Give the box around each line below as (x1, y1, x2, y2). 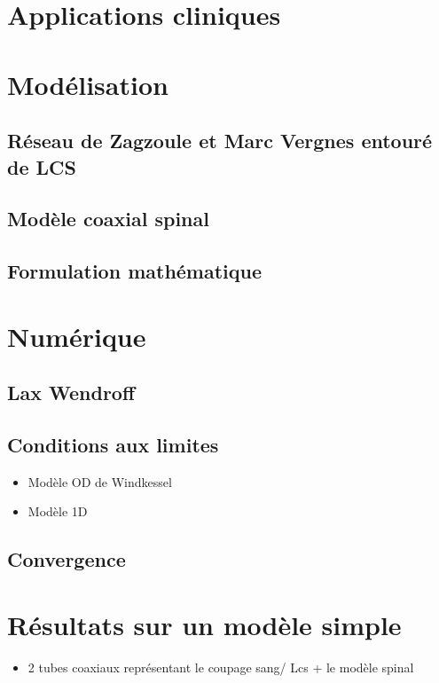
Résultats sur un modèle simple (7, 607, 402, 642)
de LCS (7, 153, 76, 180)
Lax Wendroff (7, 379, 136, 406)
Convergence (7, 546, 126, 573)
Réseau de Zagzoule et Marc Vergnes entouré (7, 127, 433, 154)
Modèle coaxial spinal (7, 205, 209, 232)
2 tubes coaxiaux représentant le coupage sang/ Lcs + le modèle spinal (27, 657, 414, 676)
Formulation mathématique (7, 257, 263, 285)
